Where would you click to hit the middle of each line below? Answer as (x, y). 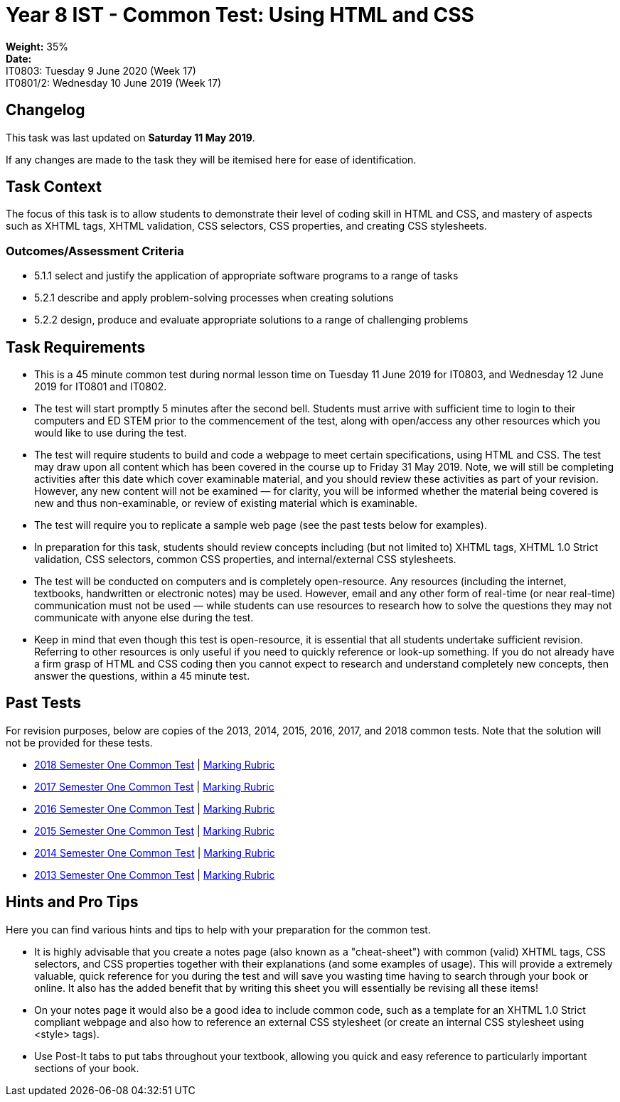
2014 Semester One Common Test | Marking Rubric (155, 852)
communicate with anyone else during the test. (144, 618)
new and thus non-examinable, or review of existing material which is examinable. (226, 503)
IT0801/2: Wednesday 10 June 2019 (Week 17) (114, 82)
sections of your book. (87, 1068)
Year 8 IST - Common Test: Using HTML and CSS (240, 15)
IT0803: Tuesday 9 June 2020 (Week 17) (101, 70)
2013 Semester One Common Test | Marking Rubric (155, 874)
